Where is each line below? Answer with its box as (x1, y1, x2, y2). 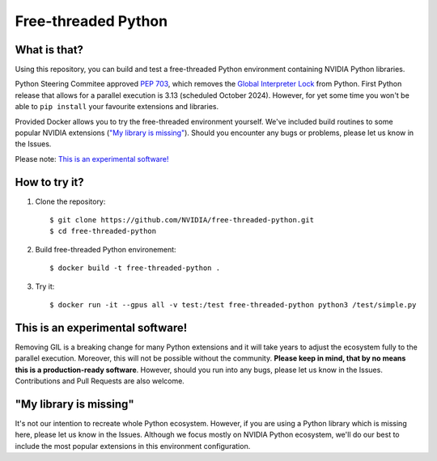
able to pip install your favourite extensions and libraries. (15, 102, 218, 112)
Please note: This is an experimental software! (15, 154, 169, 163)
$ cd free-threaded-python (49, 226, 157, 236)
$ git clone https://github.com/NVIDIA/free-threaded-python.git (49, 215, 315, 225)
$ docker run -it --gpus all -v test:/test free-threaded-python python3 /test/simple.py (49, 300, 417, 310)
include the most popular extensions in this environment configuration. (15, 441, 251, 450)
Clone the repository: (35, 197, 106, 206)
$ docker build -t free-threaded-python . (49, 264, 221, 273)
